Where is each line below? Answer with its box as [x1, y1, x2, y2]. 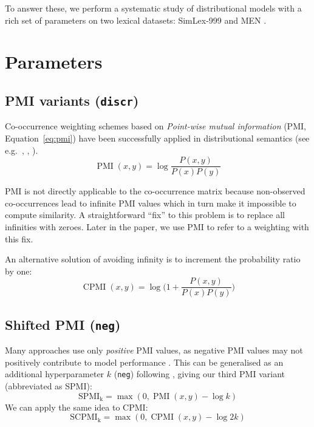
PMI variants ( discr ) [5, 91, 139, 109]
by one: [5, 264, 32, 277]
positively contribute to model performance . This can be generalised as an [5, 355, 284, 368]
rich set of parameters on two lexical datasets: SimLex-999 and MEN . [5, 13, 267, 26]
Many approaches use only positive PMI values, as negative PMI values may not [5, 344, 303, 357]
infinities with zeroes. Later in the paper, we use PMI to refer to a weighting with [5, 220, 309, 233]
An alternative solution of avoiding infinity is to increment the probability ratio [5, 253, 301, 265]
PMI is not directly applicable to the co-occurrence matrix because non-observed [5, 185, 305, 197]
